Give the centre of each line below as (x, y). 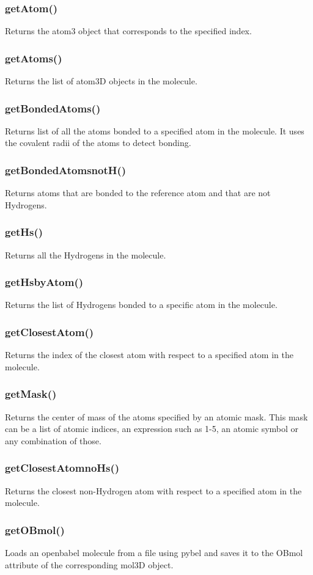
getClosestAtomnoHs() (62, 468)
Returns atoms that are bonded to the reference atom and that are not (138, 193)
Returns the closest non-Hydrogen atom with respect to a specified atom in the (153, 490)
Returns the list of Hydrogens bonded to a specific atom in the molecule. (141, 305)
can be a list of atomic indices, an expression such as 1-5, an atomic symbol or (152, 429)
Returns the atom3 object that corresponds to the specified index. (128, 31)
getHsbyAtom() (44, 282)
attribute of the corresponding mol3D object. (89, 564)
